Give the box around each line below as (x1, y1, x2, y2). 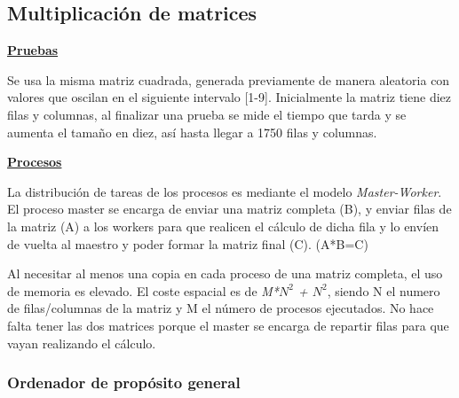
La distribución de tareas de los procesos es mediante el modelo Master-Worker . (7, 182, 442, 200)
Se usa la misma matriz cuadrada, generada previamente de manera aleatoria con (7, 70, 450, 89)
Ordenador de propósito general (7, 371, 241, 394)
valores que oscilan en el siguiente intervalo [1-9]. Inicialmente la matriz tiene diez (7, 88, 452, 106)
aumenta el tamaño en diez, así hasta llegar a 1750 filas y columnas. (7, 122, 377, 141)
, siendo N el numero (327, 281, 440, 300)
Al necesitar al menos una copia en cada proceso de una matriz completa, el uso (7, 264, 443, 283)
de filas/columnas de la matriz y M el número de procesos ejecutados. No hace (7, 299, 434, 317)
